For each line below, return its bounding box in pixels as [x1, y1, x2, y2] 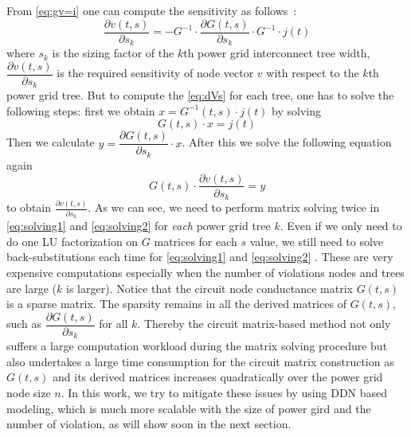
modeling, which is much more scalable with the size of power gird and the [6, 400, 371, 416]
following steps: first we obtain [6, 102, 155, 119]
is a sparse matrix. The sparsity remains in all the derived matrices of [6, 295, 346, 312]
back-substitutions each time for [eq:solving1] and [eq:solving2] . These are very [6, 248, 393, 265]
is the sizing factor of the [52, 45, 174, 61]
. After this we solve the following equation [182, 134, 392, 150]
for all [99, 315, 128, 332]
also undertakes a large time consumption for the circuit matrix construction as [6, 353, 394, 369]
